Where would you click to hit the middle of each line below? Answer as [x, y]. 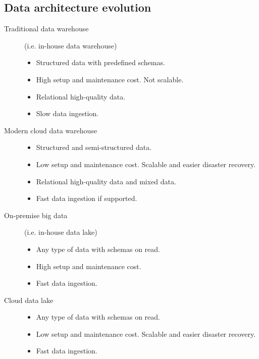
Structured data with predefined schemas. [100, 62]
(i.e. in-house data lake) [61, 232]
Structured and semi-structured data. [94, 147]
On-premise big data [36, 215]
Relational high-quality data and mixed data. [106, 181]
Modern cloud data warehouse [51, 130]
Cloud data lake [29, 300]
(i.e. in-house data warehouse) [71, 45]
